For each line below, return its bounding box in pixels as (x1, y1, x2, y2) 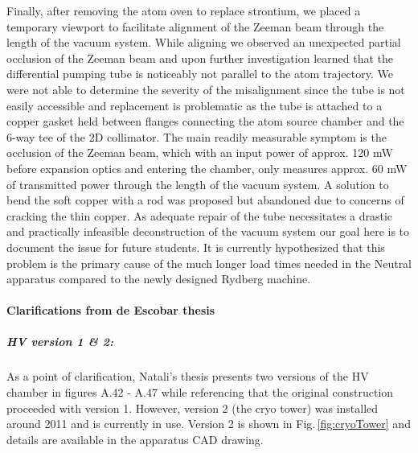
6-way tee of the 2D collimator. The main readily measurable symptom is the (6, 128, 387, 145)
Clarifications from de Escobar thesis (6, 302, 215, 319)
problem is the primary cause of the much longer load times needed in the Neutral (6, 254, 412, 271)
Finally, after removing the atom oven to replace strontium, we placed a (6, 2, 361, 19)
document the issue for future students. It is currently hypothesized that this (6, 238, 385, 255)
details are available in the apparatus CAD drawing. (6, 430, 264, 447)
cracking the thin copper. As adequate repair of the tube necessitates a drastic (6, 207, 393, 224)
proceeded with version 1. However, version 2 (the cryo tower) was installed (6, 399, 379, 416)
